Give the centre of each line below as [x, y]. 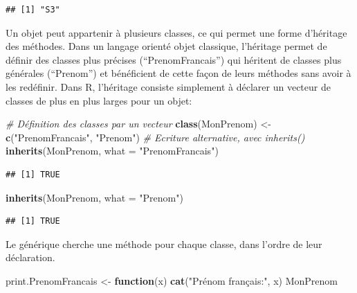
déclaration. [30, 257]
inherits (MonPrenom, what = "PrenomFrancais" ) [112, 151]
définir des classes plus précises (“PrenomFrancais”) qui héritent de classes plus [174, 59]
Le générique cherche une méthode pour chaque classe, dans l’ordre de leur [164, 243]
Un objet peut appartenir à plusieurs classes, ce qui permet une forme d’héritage [176, 32]
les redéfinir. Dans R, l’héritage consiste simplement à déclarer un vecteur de [168, 86]
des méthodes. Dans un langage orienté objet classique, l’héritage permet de [166, 46]
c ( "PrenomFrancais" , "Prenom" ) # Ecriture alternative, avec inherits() [155, 137]
